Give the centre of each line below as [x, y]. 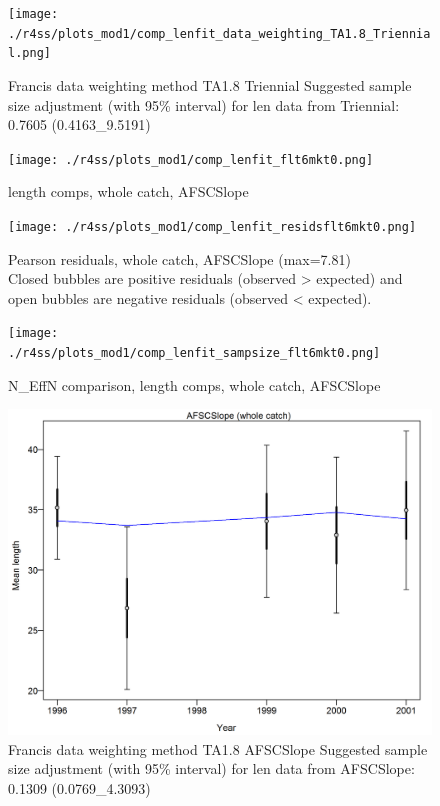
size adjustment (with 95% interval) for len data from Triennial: [204, 104]
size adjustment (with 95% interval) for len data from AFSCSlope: [211, 768]
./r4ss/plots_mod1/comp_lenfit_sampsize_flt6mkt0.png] [194, 353]
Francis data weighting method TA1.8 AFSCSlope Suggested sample [218, 748]
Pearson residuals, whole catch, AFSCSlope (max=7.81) [179, 258]
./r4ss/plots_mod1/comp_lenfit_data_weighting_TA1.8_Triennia [219, 33]
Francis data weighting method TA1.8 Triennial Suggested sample [210, 84]
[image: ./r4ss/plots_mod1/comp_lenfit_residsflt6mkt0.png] [212, 227]
